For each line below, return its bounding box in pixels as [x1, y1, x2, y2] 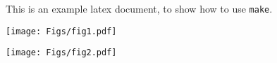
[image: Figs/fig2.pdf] [6, 48, 117, 58]
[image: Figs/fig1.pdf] [6, 26, 117, 36]
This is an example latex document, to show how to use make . [6, 1, 273, 15]
